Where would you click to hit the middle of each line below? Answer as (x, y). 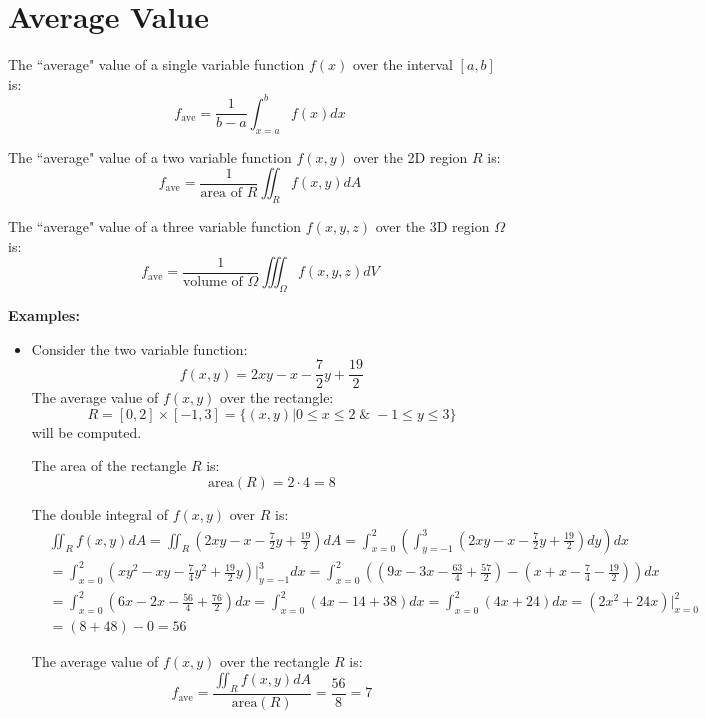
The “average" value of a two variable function (150, 156)
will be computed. (86, 431)
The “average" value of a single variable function (156, 64)
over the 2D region (410, 156)
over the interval (402, 64)
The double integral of (99, 514)
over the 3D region (432, 226)
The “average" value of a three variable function (155, 226)
